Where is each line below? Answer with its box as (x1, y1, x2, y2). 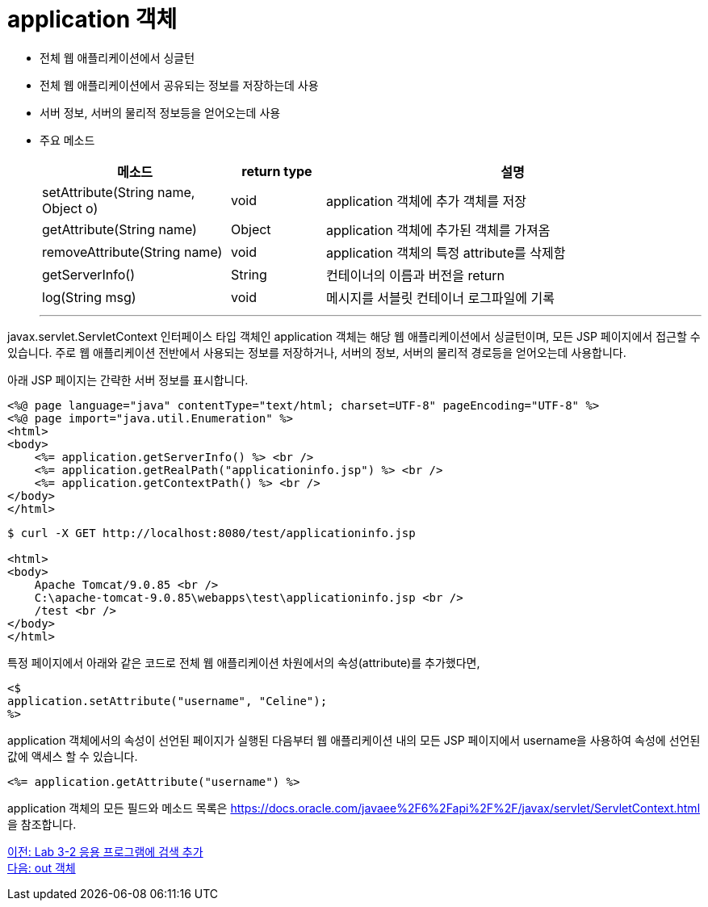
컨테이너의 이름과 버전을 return (325, 267, 505, 283)
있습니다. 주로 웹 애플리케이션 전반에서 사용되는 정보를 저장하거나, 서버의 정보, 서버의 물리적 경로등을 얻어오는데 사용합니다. (7, 345, 626, 359)
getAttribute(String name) (42, 220, 197, 237)
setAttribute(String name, (42, 183, 195, 200)
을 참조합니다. (7, 817, 77, 831)
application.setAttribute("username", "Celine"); (7, 694, 328, 708)
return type (241, 162, 312, 179)
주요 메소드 (40, 132, 95, 147)
